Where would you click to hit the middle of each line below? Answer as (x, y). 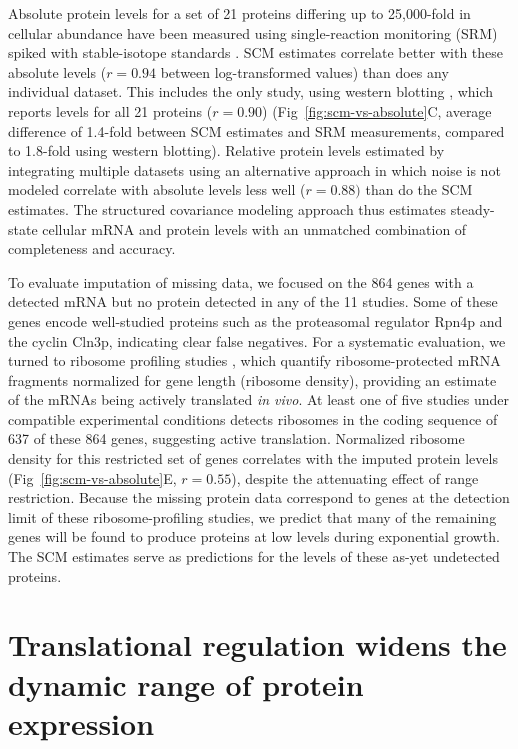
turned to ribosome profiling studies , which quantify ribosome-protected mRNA (254, 360)
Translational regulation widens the (257, 644)
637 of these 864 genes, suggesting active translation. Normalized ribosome (236, 438)
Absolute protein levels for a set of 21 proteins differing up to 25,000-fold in (239, 13)
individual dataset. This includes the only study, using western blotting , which (251, 91)
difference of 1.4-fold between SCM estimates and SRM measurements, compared (256, 130)
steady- (472, 208)
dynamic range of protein (186, 683)
